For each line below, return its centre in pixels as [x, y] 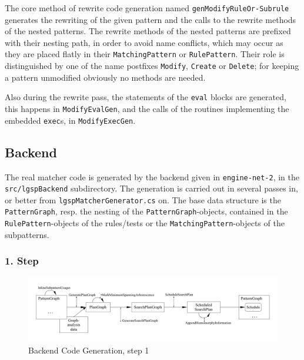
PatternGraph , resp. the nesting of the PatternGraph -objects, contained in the [146, 211]
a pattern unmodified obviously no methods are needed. [105, 77]
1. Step [22, 261]
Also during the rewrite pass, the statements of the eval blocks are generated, [146, 97]
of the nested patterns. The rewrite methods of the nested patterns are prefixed [148, 31]
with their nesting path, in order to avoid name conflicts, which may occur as [144, 42]
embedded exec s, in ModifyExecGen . [70, 120]
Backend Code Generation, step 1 [89, 350]
